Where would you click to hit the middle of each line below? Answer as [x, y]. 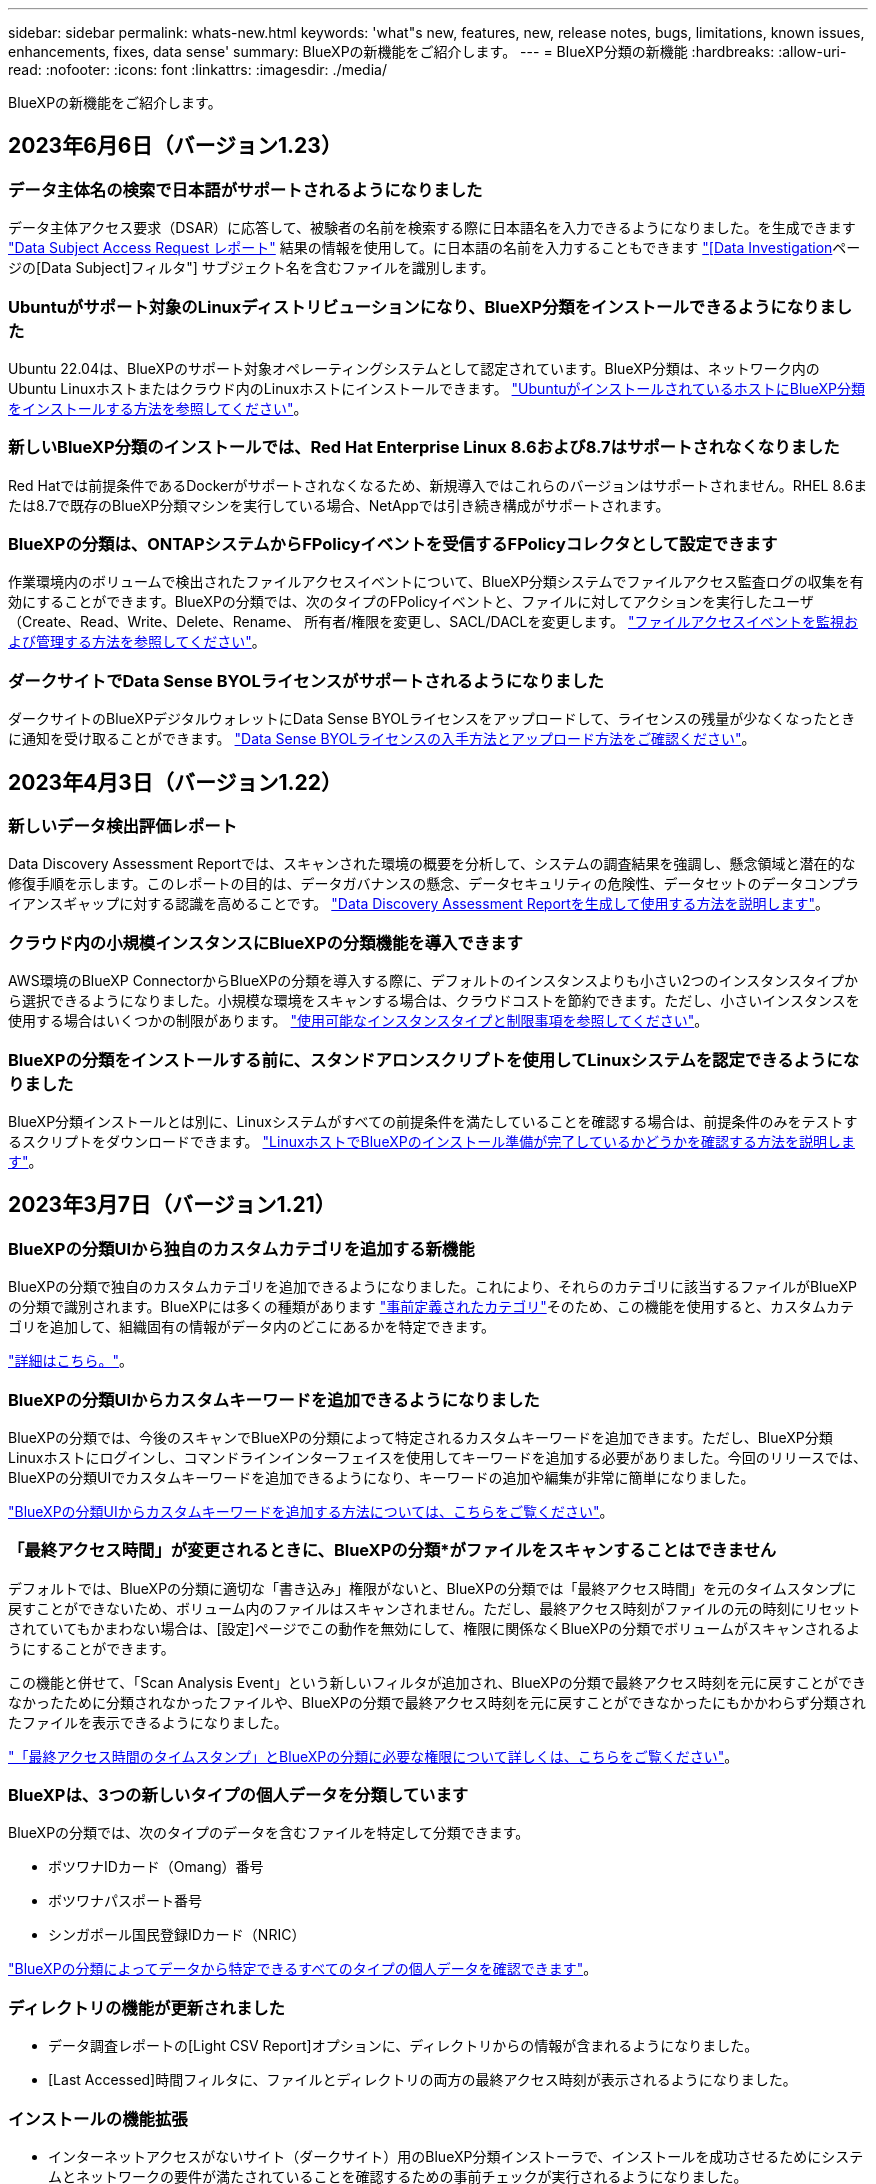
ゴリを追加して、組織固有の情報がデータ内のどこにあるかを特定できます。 [252, 1327]
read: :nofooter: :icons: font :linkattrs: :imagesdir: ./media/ [197, 69]
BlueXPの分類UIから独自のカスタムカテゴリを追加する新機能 [241, 1248]
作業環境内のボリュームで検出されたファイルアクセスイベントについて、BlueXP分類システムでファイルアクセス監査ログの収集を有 [436, 582]
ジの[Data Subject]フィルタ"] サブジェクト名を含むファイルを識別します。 [251, 268]
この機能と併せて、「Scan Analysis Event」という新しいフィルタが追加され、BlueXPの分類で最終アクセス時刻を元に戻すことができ [437, 1682]
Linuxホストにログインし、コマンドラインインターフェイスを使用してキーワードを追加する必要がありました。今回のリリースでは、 [438, 1457]
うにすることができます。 [91, 1648]
